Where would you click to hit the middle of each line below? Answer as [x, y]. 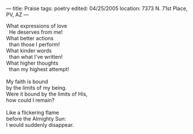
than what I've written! [36, 57]
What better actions [30, 38]
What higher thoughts [32, 63]
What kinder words [29, 51]
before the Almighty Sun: [36, 119]
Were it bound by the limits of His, [47, 94]
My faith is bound [27, 82]
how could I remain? [30, 100]
